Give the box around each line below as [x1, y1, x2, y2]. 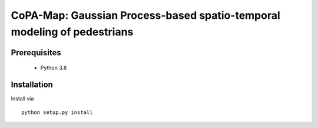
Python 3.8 [40, 65, 67, 72]
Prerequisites [11, 48, 61, 58]
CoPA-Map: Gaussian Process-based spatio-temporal [11, 9, 281, 22]
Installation [11, 80, 53, 90]
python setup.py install [21, 109, 93, 116]
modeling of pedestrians [11, 25, 134, 38]
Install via [11, 95, 34, 102]
